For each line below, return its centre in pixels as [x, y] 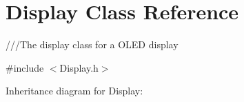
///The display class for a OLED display [92, 44]
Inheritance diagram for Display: [74, 91]
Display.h [79, 67]
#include [25, 67]
